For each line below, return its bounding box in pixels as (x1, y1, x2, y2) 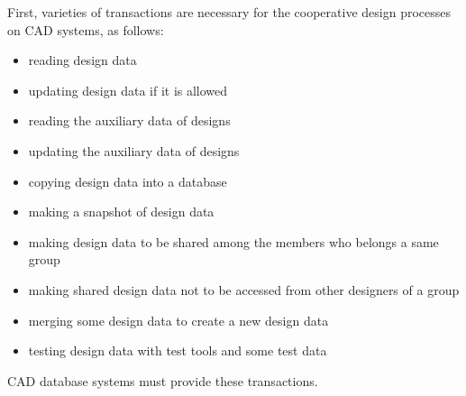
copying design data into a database (28, 171, 227, 190)
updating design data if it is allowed (28, 80, 228, 99)
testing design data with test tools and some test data (28, 341, 327, 360)
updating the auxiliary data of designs (28, 141, 240, 160)
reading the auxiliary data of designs (28, 111, 231, 130)
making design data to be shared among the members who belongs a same (28, 232, 439, 251)
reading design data (28, 51, 137, 69)
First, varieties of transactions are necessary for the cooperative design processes (7, 3, 451, 21)
